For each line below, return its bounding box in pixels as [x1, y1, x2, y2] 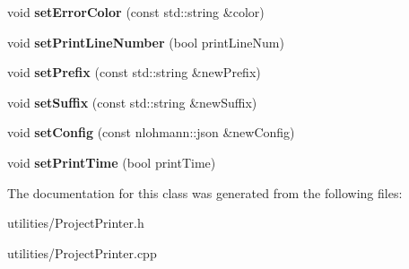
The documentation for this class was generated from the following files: [7, 183, 403, 202]
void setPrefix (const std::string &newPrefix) [7, 63, 261, 82]
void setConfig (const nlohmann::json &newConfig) [7, 123, 295, 142]
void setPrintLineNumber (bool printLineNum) [7, 32, 284, 51]
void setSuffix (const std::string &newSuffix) [7, 92, 257, 111]
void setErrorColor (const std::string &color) [7, 3, 265, 21]
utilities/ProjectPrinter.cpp [7, 243, 157, 262]
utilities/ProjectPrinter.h [7, 213, 144, 232]
